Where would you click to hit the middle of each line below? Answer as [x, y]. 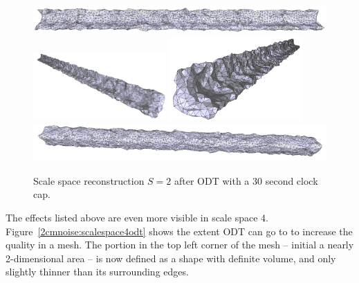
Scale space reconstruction [89, 180]
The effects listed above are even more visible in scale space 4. [137, 218]
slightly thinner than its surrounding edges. [97, 272]
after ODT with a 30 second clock [246, 180]
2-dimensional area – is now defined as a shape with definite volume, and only [171, 258]
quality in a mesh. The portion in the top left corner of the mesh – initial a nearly [180, 245]
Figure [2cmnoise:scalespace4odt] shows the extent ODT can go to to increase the [179, 231]
